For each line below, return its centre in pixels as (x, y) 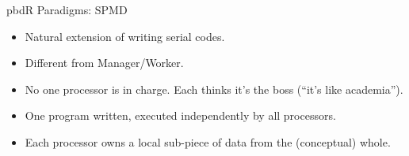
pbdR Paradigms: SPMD (67, 9)
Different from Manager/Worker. (104, 63)
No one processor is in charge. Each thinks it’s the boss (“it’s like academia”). (214, 89)
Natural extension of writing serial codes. (125, 36)
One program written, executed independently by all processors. (180, 115)
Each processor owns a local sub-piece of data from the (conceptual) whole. (208, 141)
